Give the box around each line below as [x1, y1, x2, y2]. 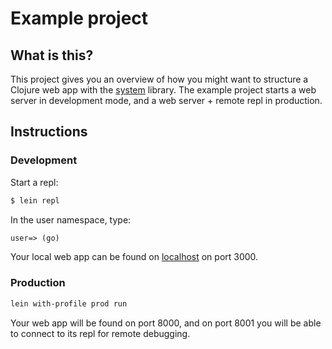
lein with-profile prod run [10, 298, 128, 309]
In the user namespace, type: [10, 213, 132, 226]
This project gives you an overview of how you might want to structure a [10, 73, 309, 85]
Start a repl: [10, 176, 59, 188]
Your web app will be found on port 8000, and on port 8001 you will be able [10, 317, 322, 329]
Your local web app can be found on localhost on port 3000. [10, 251, 259, 263]
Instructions [10, 123, 88, 141]
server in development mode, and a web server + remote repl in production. [10, 95, 323, 106]
